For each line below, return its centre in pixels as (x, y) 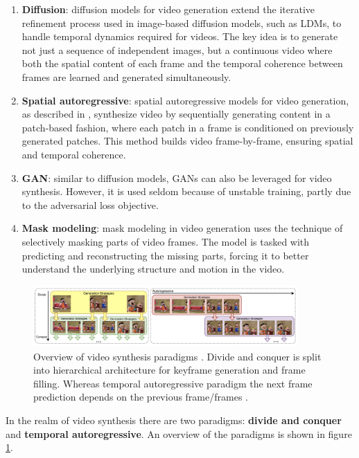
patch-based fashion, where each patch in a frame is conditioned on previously (188, 127)
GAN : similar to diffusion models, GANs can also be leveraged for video (177, 177)
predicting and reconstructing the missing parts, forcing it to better (165, 255)
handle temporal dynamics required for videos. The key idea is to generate (180, 36)
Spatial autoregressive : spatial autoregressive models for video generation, (185, 100)
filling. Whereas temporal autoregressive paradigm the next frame (173, 383)
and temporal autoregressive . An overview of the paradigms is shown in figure (179, 433)
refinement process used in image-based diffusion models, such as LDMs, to (182, 22)
